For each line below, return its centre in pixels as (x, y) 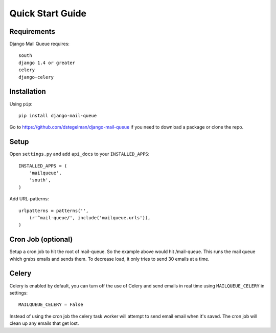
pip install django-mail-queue (58, 116)
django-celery (36, 77)
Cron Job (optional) (41, 240)
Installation (28, 91)
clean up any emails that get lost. (44, 323)
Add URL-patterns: (29, 199)
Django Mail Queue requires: (40, 44)
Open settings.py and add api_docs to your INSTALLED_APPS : (79, 154)
